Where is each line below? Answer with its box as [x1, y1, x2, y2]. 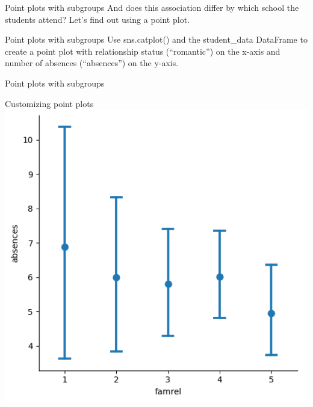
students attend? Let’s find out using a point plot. [5, 13, 190, 25]
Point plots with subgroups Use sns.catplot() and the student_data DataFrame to [5, 33, 308, 46]
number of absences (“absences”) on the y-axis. [5, 57, 179, 69]
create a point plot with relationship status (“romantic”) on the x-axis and [5, 44, 280, 57]
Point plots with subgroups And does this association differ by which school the [5, 1, 299, 13]
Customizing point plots [5, 97, 94, 109]
